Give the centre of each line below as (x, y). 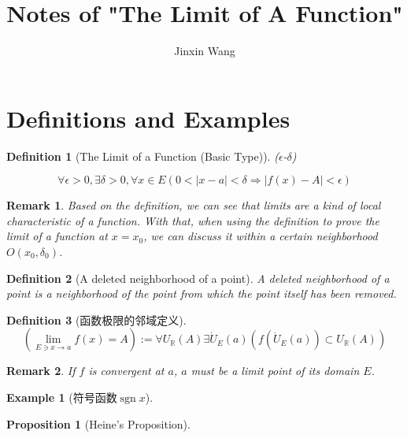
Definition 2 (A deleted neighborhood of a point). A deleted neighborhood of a (198, 278)
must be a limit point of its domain (275, 371)
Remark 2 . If (41, 371)
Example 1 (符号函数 (62, 397)
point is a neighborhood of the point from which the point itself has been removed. (202, 293)
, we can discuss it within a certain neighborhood (261, 236)
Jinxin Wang (205, 51)
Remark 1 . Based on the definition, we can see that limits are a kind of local (194, 205)
